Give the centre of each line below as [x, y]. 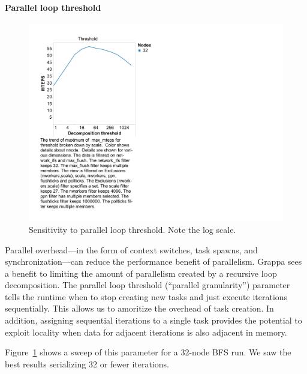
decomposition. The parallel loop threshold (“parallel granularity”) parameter [148, 285]
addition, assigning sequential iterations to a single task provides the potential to [153, 320]
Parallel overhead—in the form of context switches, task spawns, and [131, 249]
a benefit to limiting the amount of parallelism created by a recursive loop [141, 273]
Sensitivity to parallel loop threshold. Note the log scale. [133, 229]
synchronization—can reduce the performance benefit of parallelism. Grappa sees [153, 261]
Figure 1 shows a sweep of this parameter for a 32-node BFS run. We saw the [148, 352]
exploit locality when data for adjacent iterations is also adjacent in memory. [146, 332]
